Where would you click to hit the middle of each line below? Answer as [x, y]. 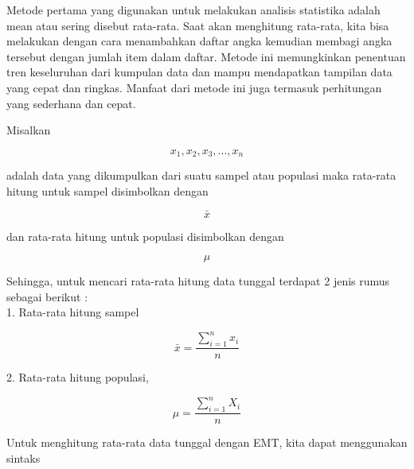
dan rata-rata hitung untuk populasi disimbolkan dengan [145, 236]
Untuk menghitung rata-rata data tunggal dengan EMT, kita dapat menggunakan [207, 442]
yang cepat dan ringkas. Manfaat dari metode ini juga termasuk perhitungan [194, 87]
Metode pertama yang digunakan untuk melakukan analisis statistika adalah [193, 10]
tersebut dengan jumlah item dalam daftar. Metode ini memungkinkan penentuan [206, 56]
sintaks [23, 457]
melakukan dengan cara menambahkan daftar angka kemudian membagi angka [199, 41]
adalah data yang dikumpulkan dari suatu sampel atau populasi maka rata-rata [201, 175]
